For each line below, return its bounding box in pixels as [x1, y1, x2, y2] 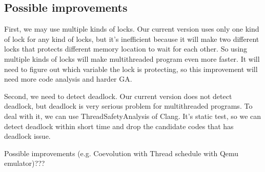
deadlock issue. [4, 131, 51, 141]
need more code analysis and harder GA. [4, 73, 132, 84]
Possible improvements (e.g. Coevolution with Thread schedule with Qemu [4, 148, 239, 158]
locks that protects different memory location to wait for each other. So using [4, 43, 248, 54]
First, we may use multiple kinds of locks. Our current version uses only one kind [4, 23, 259, 34]
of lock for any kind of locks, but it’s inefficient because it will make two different [4, 33, 259, 44]
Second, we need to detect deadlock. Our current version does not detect [4, 90, 232, 101]
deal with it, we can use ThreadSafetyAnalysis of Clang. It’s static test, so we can [4, 110, 261, 121]
